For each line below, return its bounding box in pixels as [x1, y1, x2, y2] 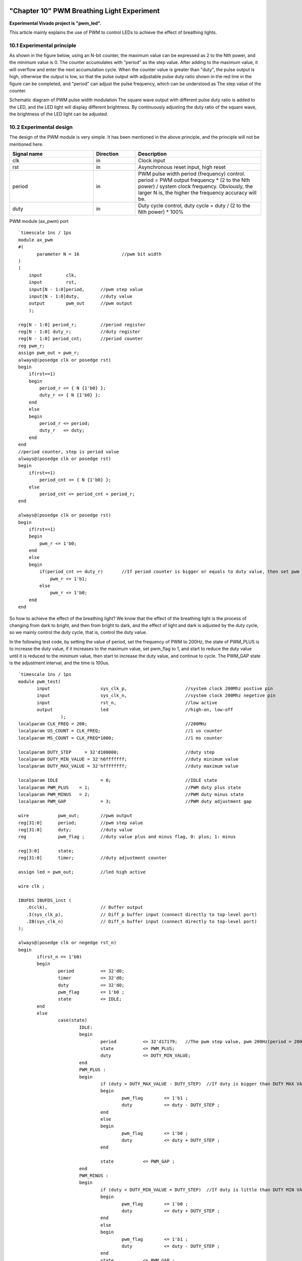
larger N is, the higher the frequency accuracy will [138, 189, 257, 196]
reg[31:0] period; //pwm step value [18, 820, 143, 826]
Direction [96, 150, 119, 157]
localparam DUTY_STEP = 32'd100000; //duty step [18, 749, 215, 755]
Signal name [12, 150, 43, 157]
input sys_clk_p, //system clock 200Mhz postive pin [37, 686, 273, 692]
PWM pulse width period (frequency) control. [138, 170, 246, 178]
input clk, [28, 272, 77, 278]
